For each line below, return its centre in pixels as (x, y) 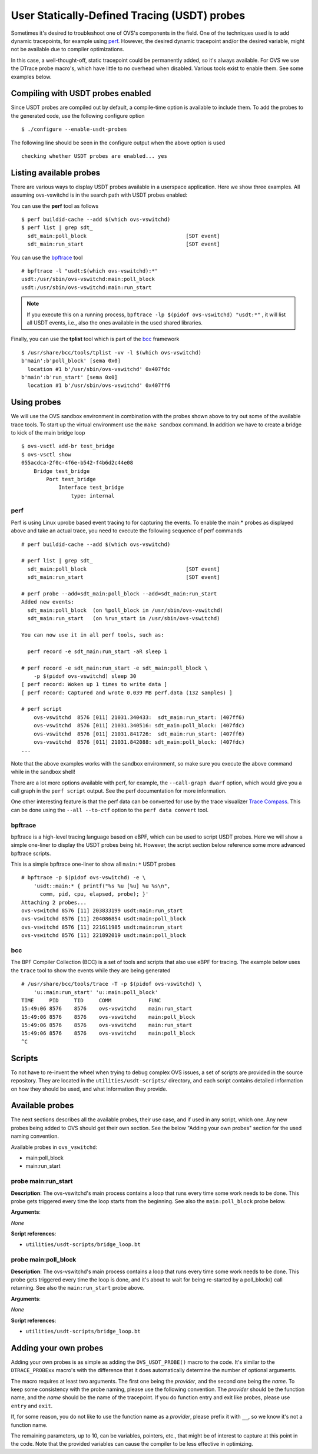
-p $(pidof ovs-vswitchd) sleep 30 (85, 676)
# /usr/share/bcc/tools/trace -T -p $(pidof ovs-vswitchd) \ (111, 984)
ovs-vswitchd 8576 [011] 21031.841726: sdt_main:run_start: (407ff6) (139, 734)
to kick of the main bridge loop (48, 432)
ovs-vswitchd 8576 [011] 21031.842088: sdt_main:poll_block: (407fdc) (139, 742)
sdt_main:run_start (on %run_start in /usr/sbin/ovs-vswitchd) (124, 619)
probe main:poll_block (44, 1260)
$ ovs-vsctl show (46, 454)
